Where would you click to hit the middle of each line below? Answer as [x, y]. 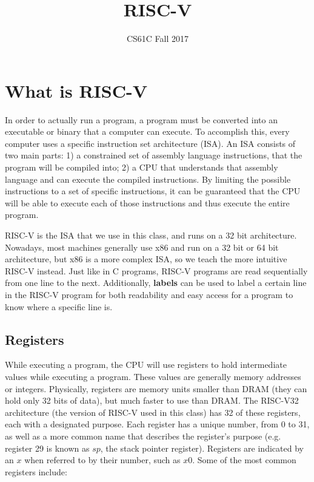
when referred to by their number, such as [102, 460]
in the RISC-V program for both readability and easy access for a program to [149, 294]
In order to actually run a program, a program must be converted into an [141, 119]
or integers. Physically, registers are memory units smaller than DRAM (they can [156, 388]
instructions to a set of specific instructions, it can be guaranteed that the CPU [153, 191]
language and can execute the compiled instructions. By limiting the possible [148, 179]
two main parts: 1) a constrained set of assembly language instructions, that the [154, 155]
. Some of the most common [244, 460]
